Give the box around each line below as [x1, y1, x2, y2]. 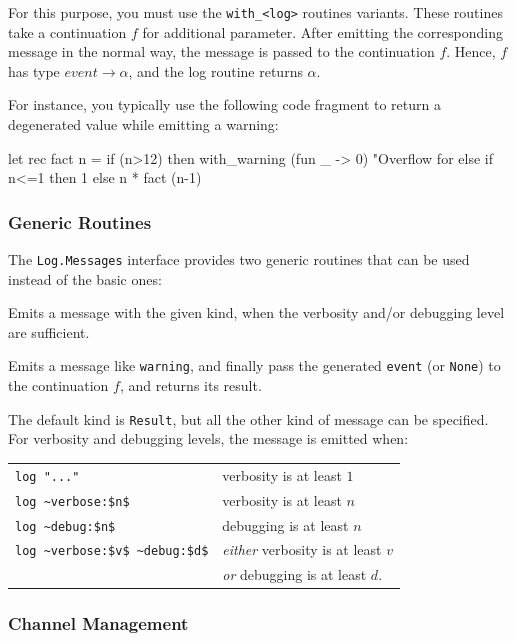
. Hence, [446, 41, 496, 62]
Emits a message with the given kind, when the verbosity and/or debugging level [8, 302, 505, 323]
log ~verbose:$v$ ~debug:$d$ [15, 544, 209, 559]
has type [8, 60, 60, 81]
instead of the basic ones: [8, 268, 162, 289]
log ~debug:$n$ [15, 519, 116, 534]
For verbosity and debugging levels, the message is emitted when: [8, 428, 409, 449]
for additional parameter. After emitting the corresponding [142, 21, 503, 42]
